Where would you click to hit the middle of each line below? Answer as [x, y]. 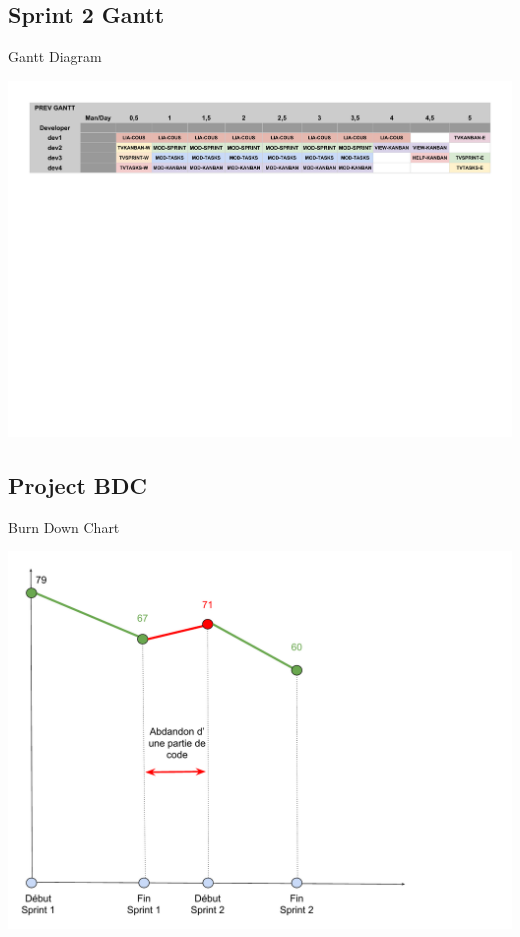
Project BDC [77, 484]
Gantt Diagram [55, 56]
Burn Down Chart [64, 526]
